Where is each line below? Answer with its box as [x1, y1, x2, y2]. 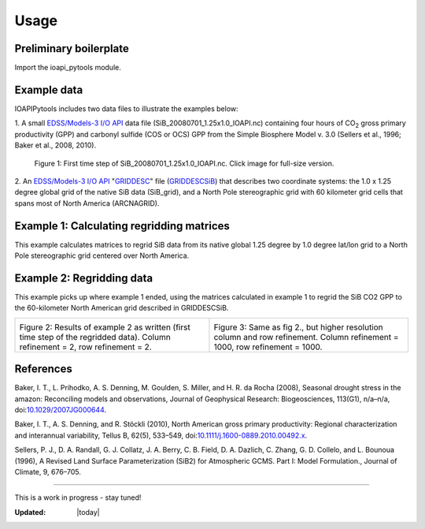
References [14, 363, 72, 376]
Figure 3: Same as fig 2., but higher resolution [213, 322, 383, 333]
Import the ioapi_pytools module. [14, 63, 121, 73]
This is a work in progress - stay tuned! [14, 493, 142, 502]
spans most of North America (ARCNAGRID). [14, 198, 160, 208]
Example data [14, 83, 83, 96]
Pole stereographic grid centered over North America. [14, 251, 190, 260]
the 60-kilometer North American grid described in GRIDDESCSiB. [14, 304, 229, 313]
